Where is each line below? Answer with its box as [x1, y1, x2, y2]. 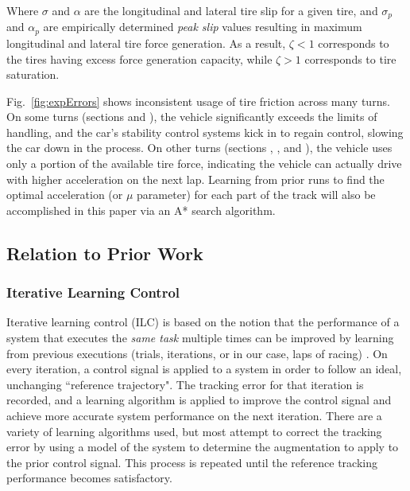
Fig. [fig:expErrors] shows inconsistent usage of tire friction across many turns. [6, 92, 390, 109]
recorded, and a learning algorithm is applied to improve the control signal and [6, 392, 392, 408]
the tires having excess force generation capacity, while [6, 50, 273, 67]
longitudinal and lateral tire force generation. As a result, [6, 34, 286, 51]
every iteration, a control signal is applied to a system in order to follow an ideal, [6, 360, 402, 377]
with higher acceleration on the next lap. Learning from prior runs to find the [6, 170, 385, 187]
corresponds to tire [304, 50, 396, 67]
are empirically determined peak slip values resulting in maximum [43, 18, 362, 35]
